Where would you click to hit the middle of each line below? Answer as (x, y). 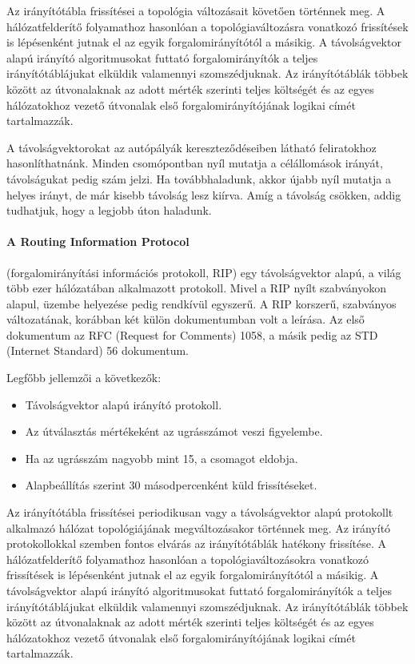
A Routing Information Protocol (98, 241)
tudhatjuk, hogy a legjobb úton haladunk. (109, 210)
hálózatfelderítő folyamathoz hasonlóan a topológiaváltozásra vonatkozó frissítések (207, 26)
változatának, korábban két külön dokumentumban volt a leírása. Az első (186, 319)
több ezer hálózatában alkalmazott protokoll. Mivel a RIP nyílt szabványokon (197, 288)
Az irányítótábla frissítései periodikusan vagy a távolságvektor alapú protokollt (200, 512)
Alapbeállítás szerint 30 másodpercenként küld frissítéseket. (171, 485)
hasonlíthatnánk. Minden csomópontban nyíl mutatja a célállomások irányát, (195, 163)
